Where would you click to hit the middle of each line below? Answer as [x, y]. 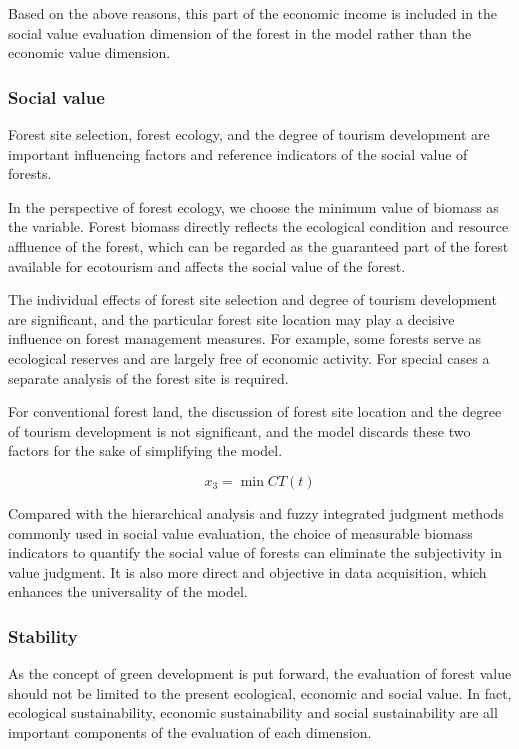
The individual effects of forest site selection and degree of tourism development [252, 299]
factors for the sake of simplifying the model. [145, 450]
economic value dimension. [89, 52]
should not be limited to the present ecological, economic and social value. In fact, [260, 692]
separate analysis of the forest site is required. [148, 377]
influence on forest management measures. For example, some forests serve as [245, 338]
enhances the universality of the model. [128, 591]
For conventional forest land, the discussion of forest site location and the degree [255, 411]
